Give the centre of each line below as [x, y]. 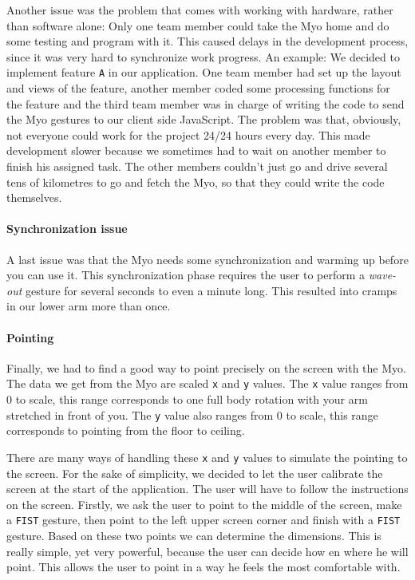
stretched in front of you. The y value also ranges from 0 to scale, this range [192, 414]
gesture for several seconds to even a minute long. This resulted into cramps [211, 290]
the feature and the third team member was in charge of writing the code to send [206, 103]
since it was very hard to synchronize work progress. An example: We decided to [203, 56]
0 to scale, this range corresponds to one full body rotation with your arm [187, 399]
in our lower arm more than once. [89, 306]
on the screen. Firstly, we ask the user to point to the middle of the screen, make [204, 504]
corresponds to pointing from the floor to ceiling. [126, 430]
